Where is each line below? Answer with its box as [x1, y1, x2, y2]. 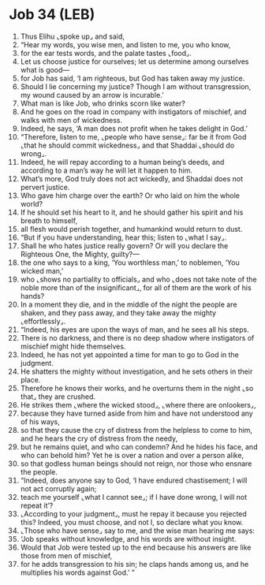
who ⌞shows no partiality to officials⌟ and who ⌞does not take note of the [20, 274, 257, 284]
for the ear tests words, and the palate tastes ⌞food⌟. [20, 48, 192, 58]
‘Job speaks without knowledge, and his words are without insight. [20, 534, 237, 543]
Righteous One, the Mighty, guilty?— [20, 249, 140, 259]
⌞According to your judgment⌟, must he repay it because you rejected [20, 509, 247, 518]
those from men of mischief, [20, 550, 113, 561]
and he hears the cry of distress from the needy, [20, 434, 178, 443]
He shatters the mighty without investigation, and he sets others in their [20, 367, 253, 376]
